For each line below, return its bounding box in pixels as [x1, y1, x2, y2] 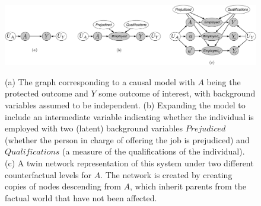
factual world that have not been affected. [5, 191, 157, 204]
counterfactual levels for [5, 168, 91, 181]
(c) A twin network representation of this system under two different [5, 157, 254, 169]
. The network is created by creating [100, 168, 233, 181]
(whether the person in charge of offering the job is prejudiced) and [5, 133, 250, 146]
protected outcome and [5, 87, 88, 99]
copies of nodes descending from [5, 180, 121, 192]
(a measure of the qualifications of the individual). [62, 145, 245, 157]
